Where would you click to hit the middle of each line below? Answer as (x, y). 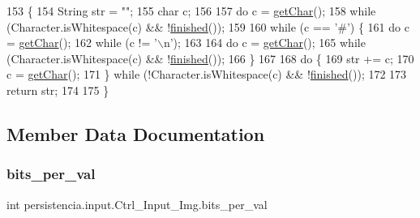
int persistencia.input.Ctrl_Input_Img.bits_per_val (137, 204)
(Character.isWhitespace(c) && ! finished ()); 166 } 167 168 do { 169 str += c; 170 (210, 58)
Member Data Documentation (136, 133)
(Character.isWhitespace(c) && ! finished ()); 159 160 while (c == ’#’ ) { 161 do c (208, 26)
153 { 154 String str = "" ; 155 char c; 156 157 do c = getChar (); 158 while (191, 11)
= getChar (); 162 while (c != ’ (82, 43)
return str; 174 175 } (58, 90)
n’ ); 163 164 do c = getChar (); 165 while (264, 43)
